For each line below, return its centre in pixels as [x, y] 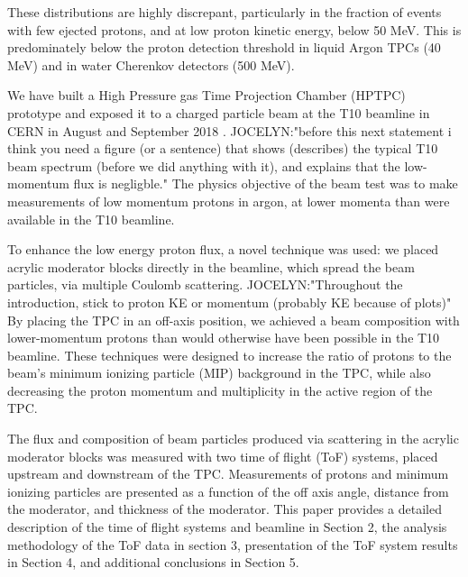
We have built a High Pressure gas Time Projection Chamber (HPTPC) [206, 95]
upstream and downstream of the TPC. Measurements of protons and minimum [228, 474]
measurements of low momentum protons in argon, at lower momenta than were [229, 201]
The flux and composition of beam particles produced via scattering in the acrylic [233, 439]
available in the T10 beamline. [91, 219]
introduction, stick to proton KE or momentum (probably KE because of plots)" [229, 302]
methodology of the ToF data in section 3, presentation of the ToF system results [233, 544]
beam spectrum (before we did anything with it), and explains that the [204, 165]
